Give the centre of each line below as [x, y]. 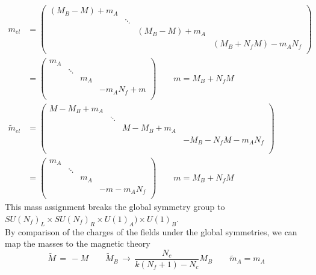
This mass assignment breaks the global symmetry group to [115, 207]
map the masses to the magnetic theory [78, 243]
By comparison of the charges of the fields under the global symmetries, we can [151, 231]
